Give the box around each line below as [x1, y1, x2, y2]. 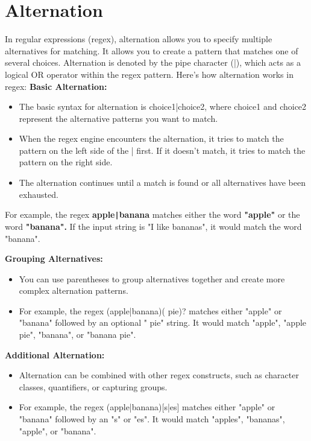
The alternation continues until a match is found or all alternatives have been [19, 176, 306, 189]
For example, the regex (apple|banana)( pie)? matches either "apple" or [19, 304, 282, 317]
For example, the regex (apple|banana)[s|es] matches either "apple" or [19, 401, 275, 413]
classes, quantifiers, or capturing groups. [19, 380, 168, 393]
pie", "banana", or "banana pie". [19, 328, 136, 341]
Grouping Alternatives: [5, 252, 103, 265]
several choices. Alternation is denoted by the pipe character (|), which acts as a [5, 56, 301, 69]
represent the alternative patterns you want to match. [19, 112, 218, 124]
